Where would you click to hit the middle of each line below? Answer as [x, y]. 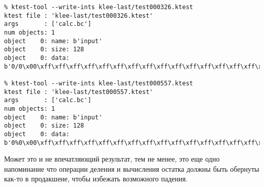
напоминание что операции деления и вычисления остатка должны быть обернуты [132, 168]
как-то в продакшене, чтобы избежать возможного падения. [96, 179]
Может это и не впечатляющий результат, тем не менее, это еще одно [112, 159]
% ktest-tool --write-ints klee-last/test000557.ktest [99, 83]
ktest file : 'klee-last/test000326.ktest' [79, 15]
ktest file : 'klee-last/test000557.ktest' [79, 92]
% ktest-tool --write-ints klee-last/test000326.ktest [99, 7]
